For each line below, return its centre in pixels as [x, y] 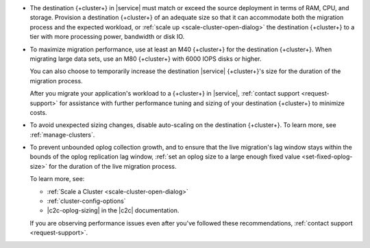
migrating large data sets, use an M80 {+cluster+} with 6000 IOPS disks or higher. [146, 59]
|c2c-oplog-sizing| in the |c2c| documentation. [113, 210]
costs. [38, 112]
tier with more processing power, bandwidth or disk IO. [107, 37]
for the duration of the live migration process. [113, 166]
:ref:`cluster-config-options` [86, 201]
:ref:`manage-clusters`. [62, 135]
